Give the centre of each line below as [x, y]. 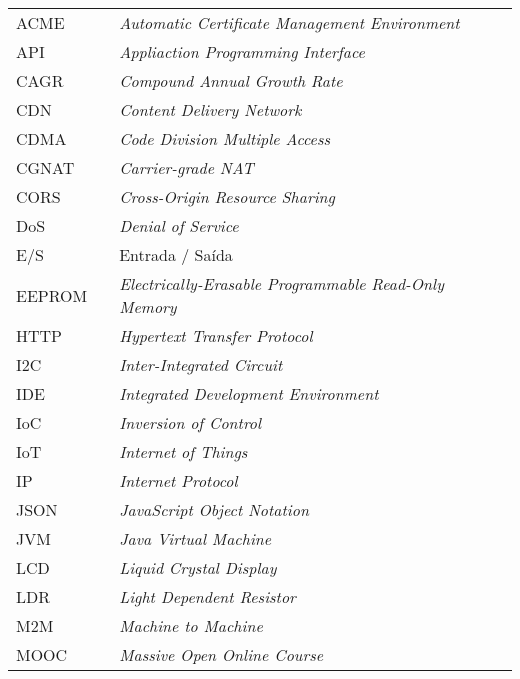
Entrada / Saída [176, 254]
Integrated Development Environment [249, 393]
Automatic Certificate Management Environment [289, 22]
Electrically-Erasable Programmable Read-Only [281, 283]
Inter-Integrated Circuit [201, 364]
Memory [148, 306]
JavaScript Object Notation [214, 509]
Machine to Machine [191, 625]
